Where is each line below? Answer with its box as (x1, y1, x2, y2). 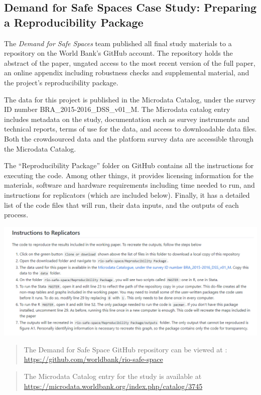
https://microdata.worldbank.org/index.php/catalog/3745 (24, 380, 203, 391)
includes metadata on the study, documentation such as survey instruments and (4, 113, 249, 124)
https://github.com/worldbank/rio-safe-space (24, 354, 163, 364)
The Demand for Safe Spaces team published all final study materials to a (4, 38, 232, 48)
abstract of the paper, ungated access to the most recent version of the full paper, (4, 57, 255, 68)
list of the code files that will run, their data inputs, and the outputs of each (4, 199, 239, 210)
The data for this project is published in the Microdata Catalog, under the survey (4, 94, 256, 104)
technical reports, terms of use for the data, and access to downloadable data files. (4, 123, 257, 134)
